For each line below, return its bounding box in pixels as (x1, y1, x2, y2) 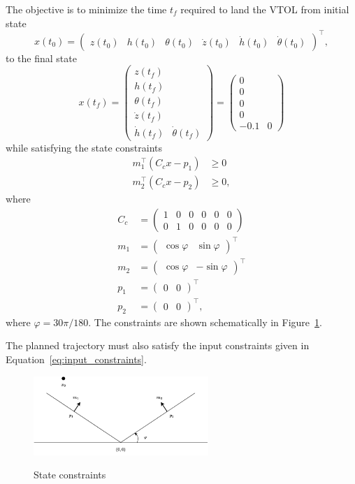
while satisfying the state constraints (6, 140, 163, 154)
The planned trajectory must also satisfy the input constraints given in (6, 338, 310, 353)
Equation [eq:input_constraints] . (6, 351, 147, 366)
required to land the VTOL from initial (180, 2, 349, 16)
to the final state (6, 50, 77, 65)
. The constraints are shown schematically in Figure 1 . (88, 314, 322, 329)
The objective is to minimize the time (6, 2, 167, 16)
